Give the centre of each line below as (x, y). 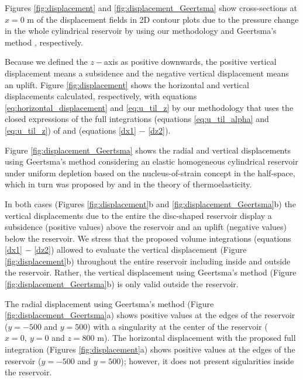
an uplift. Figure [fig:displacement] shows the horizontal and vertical (127, 84)
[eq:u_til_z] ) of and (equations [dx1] (70, 130)
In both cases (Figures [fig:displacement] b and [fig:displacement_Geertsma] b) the (150, 203)
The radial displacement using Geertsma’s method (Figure (109, 303)
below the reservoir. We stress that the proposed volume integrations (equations (148, 238)
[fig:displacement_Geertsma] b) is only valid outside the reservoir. (122, 284)
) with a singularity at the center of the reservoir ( (178, 326)
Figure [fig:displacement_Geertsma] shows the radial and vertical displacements (148, 150)
